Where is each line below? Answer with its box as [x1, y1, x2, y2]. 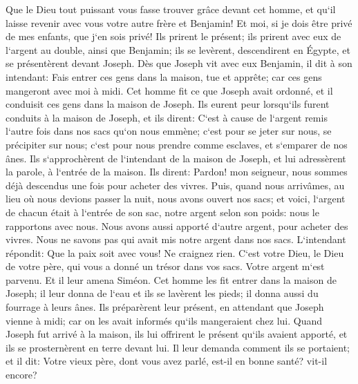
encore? [6, 367, 37, 382]
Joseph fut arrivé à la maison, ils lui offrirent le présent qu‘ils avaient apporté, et [6, 327, 348, 341]
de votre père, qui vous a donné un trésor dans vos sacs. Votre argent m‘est [6, 259, 325, 273]
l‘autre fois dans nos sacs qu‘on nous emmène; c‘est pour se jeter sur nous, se [6, 124, 332, 138]
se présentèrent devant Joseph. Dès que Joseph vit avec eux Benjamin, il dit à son [6, 56, 352, 70]
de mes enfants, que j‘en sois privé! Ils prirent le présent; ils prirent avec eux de [6, 29, 341, 44]
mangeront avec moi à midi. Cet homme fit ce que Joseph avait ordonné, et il [6, 83, 333, 97]
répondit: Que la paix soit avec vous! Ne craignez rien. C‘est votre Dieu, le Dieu [6, 245, 344, 260]
